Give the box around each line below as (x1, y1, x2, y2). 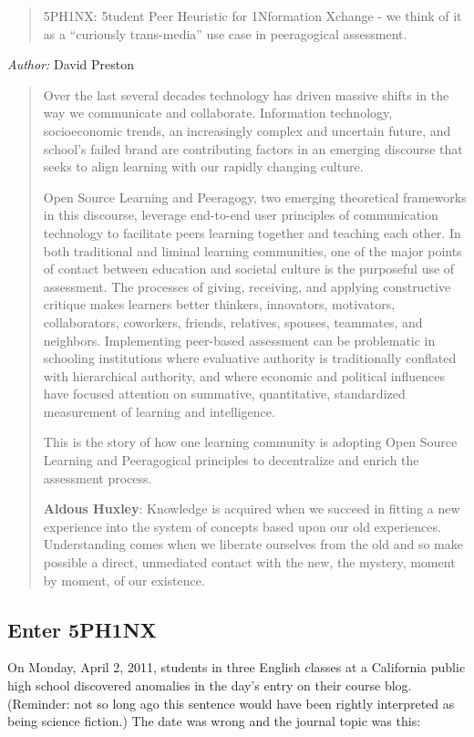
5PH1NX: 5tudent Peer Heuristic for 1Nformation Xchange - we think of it (43, 6, 462, 25)
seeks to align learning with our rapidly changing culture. (43, 157, 364, 176)
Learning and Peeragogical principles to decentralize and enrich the (43, 451, 419, 470)
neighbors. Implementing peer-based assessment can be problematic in (43, 330, 436, 349)
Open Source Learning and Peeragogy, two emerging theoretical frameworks (43, 187, 467, 206)
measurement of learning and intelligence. (43, 401, 275, 420)
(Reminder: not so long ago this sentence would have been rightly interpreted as (7, 693, 455, 712)
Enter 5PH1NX (7, 615, 157, 643)
